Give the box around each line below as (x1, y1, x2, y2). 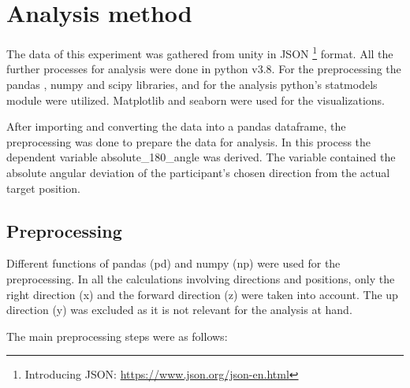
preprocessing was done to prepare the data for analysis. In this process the (6, 133, 371, 150)
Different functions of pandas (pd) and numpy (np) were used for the (6, 255, 341, 272)
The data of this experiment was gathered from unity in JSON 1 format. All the (6, 43, 393, 61)
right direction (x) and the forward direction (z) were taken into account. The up (6, 286, 398, 302)
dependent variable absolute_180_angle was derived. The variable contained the (6, 149, 396, 165)
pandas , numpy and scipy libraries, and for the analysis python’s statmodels (6, 76, 378, 92)
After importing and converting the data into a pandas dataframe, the (6, 118, 346, 135)
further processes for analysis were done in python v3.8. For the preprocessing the (6, 61, 401, 77)
